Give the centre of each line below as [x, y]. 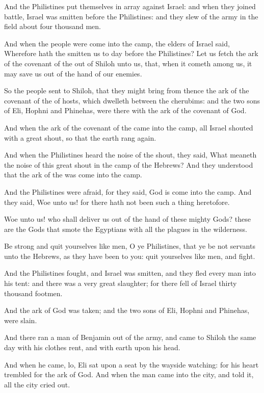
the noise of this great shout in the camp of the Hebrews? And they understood [129, 164]
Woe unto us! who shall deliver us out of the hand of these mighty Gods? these [127, 219]
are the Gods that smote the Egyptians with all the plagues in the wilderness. [126, 229]
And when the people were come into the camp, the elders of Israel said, [117, 43]
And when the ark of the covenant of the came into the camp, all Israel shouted [129, 127]
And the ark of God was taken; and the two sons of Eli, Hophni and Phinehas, [127, 310]
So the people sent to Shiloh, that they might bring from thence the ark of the [127, 90]
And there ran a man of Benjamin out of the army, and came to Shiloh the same [130, 337]
